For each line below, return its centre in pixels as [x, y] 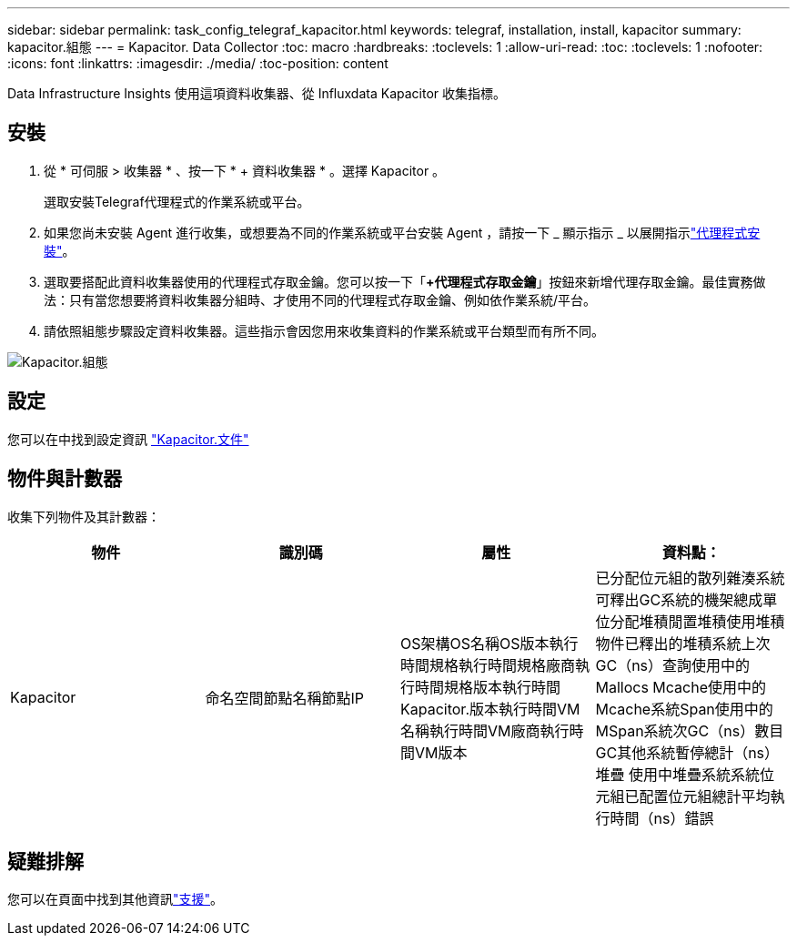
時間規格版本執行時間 [488, 687]
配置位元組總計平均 [705, 796]
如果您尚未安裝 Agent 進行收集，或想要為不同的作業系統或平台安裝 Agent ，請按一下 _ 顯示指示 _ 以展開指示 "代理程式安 [402, 232]
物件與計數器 [65, 479]
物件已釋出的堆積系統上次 [683, 643]
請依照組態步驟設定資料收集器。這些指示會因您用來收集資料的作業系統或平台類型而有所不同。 [324, 330]
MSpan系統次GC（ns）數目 [690, 730]
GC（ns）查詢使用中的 [673, 665]
